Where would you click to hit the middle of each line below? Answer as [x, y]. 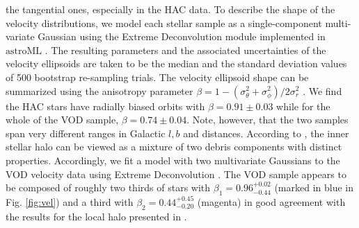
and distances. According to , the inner [266, 133]
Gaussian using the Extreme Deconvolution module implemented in [182, 36]
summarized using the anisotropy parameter [99, 90]
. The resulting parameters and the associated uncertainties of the [185, 50]
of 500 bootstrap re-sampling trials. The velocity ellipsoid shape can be [157, 77]
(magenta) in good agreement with [271, 201]
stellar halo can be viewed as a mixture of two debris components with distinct [174, 147]
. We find [322, 90]
